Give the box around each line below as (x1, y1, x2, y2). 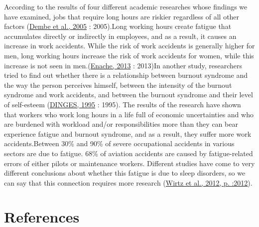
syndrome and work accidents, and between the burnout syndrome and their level (4, 89, 253, 100)
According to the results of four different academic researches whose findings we (4, 1, 248, 11)
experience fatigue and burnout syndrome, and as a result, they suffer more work (4, 128, 252, 139)
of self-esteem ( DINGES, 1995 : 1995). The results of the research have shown (4, 99, 241, 109)
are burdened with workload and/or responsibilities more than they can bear (4, 119, 238, 129)
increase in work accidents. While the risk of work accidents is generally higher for (4, 40, 255, 51)
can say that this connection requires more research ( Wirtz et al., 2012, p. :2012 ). (4, 177, 253, 188)
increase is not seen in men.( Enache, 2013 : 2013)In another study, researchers (4, 60, 242, 70)
